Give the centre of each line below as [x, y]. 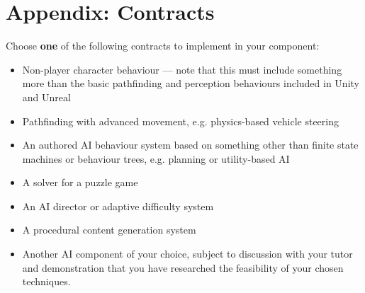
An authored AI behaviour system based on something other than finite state [190, 145]
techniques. [46, 281]
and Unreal [46, 97]
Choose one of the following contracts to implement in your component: [163, 46]
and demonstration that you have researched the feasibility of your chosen [183, 267]
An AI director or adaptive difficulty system [118, 206]
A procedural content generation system [109, 230]
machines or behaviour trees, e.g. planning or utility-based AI [156, 158]
